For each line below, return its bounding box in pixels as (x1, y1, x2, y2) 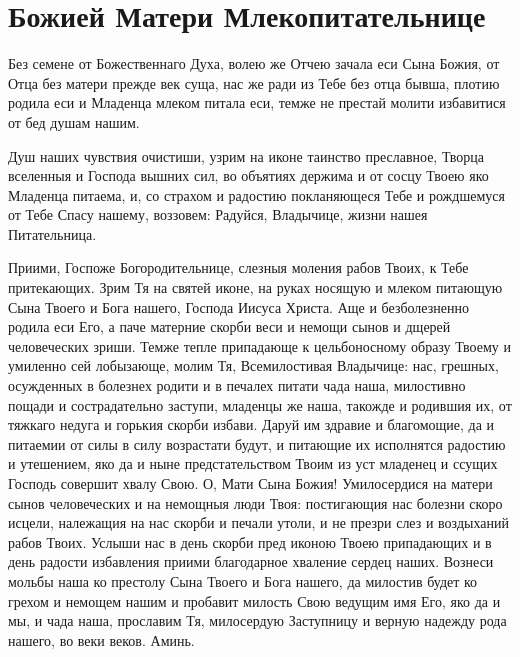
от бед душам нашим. (8, 111, 140, 132)
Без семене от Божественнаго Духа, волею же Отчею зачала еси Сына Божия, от (8, 53, 500, 74)
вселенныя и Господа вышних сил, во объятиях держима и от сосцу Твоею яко (8, 165, 489, 186)
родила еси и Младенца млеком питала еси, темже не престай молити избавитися (8, 92, 506, 113)
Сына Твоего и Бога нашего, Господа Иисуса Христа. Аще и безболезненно (8, 296, 469, 317)
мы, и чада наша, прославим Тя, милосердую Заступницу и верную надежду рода (8, 610, 507, 631)
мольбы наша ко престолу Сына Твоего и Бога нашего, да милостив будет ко (8, 570, 478, 591)
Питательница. (8, 223, 97, 244)
